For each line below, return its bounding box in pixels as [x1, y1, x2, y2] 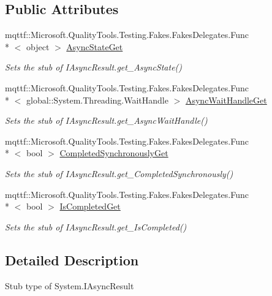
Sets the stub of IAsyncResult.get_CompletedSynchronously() [5, 167, 233, 180]
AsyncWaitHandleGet [185, 93, 267, 106]
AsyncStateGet [66, 40, 123, 53]
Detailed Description [5, 250, 139, 269]
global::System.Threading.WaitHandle [26, 93, 168, 106]
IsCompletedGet [59, 200, 121, 213]
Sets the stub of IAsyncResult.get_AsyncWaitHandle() [5, 114, 208, 127]
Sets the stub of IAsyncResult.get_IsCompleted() [5, 220, 187, 233]
